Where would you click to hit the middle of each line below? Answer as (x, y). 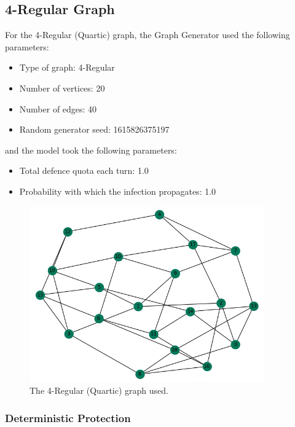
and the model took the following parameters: (91, 150)
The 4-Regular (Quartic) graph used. (99, 390)
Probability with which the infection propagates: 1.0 (118, 191)
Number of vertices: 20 (62, 88)
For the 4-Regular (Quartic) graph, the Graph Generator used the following (147, 35)
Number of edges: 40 (58, 108)
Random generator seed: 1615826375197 (94, 129)
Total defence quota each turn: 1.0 (84, 170)
